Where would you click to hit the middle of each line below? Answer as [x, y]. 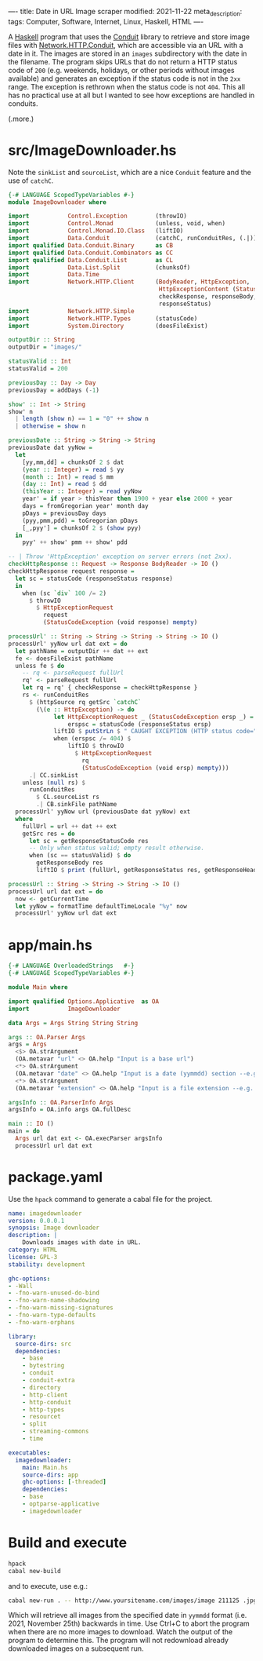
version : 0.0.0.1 [36, 1221]
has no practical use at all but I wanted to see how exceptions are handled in [131, 95]
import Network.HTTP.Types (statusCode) [103, 318]
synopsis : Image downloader [54, 1228]
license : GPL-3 [33, 1257]
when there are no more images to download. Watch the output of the [121, 1632]
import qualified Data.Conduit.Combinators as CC [91, 253]
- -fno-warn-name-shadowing [54, 1301]
